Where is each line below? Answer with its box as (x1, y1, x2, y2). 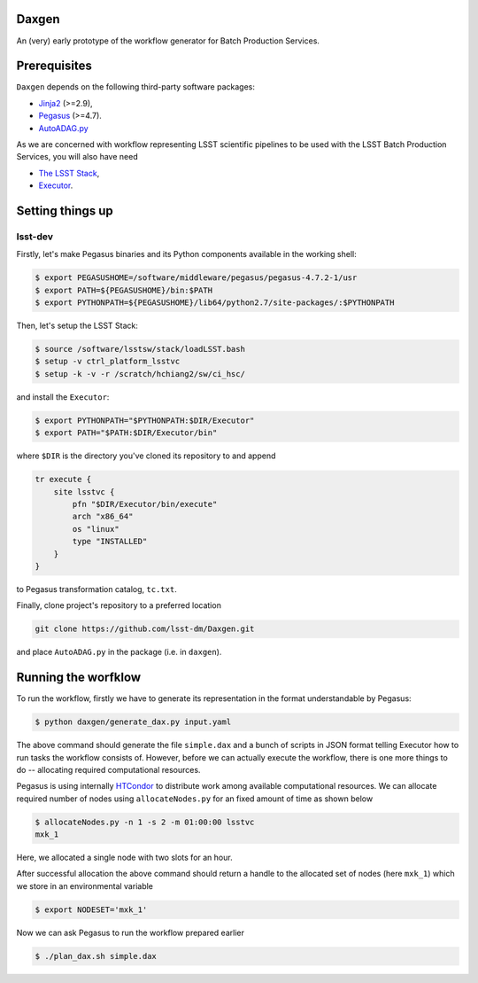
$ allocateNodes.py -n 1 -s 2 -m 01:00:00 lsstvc (35, 816, 255, 827)
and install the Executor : (16, 391, 110, 402)
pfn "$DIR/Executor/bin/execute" (72, 499, 218, 509)
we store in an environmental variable (16, 880, 154, 891)
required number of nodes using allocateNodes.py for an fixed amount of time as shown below (16, 793, 374, 804)
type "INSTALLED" (72, 536, 148, 547)
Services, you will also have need (16, 152, 138, 162)
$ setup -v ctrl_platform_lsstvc (35, 356, 181, 367)
